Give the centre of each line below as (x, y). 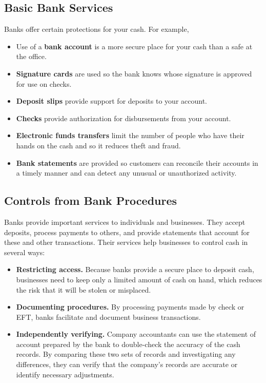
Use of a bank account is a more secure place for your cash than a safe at (134, 46)
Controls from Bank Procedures (91, 200)
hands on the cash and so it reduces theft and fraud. (98, 145)
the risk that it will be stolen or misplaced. (84, 289)
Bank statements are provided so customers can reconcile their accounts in (137, 162)
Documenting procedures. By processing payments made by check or (130, 307)
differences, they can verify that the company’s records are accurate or (127, 364)
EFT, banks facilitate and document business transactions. (108, 317)
